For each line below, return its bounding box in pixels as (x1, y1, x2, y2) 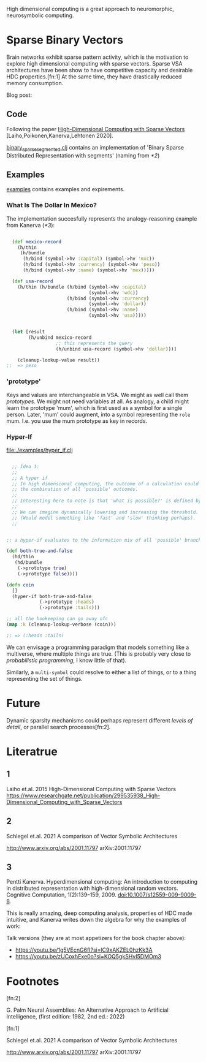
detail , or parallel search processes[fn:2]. (6, 723, 111, 730)
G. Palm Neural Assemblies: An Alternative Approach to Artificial (6, 1006, 169, 1014)
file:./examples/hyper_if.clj (6, 446, 73, 453)
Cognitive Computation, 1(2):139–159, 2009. (6, 891, 116, 898)
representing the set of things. (6, 675, 83, 682)
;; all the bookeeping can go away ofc (6, 616, 109, 622)
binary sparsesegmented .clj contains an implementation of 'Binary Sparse (6, 143, 184, 153)
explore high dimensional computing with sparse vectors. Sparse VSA (6, 59, 183, 67)
